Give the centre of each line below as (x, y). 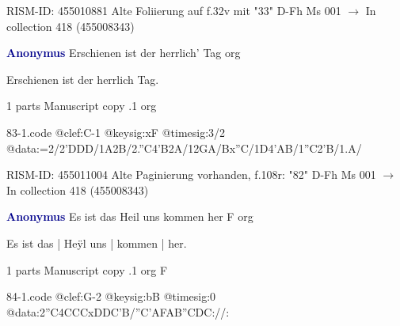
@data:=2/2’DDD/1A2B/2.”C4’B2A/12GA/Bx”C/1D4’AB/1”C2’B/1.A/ (184, 148)
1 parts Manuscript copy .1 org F (87, 269)
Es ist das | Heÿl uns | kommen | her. (97, 243)
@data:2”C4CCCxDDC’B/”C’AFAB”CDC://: (118, 311)
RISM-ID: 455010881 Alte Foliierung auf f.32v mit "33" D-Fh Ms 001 (174, 10)
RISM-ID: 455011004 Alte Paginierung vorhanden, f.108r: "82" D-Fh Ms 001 (191, 174)
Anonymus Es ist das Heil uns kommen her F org (130, 216)
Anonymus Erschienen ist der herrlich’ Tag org (124, 53)
